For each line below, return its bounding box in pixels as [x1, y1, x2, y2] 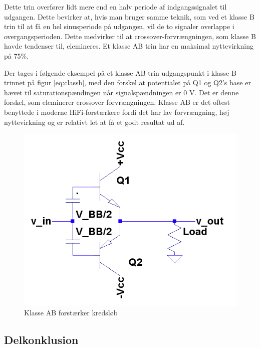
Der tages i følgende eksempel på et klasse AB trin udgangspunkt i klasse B [4, 67, 236, 78]
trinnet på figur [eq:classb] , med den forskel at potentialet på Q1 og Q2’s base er [4, 77, 251, 88]
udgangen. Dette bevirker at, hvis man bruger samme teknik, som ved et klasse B [4, 11, 254, 22]
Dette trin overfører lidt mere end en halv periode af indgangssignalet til [4, 2, 227, 12]
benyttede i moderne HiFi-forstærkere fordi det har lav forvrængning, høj [4, 106, 229, 117]
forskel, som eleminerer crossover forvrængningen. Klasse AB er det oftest [4, 97, 230, 107]
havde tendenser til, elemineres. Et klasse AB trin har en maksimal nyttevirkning [4, 41, 253, 51]
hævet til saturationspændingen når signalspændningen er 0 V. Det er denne [4, 87, 239, 97]
